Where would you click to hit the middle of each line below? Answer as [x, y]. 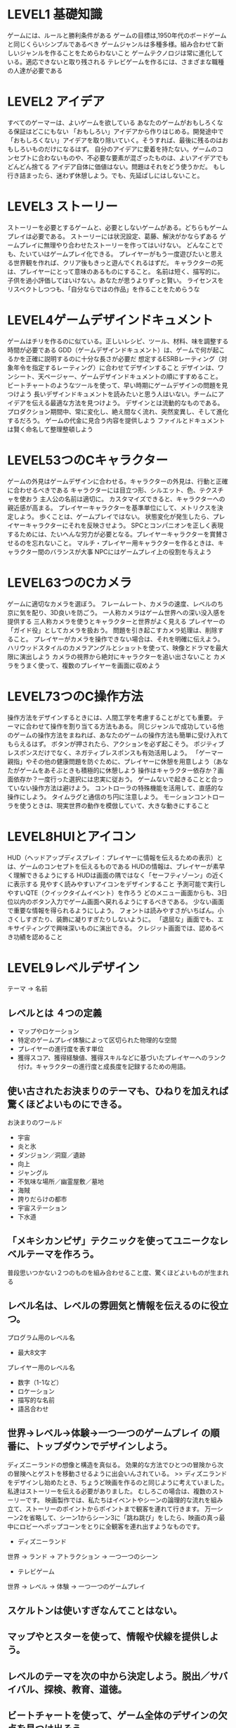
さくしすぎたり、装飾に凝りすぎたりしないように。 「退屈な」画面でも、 [112, 919]
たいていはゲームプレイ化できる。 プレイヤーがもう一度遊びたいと [115, 254]
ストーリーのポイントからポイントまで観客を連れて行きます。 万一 [122, 1509]
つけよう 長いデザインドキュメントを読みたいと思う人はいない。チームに [113, 394]
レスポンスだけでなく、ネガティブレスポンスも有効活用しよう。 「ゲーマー [115, 752]
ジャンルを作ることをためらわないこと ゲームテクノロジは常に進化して [121, 53]
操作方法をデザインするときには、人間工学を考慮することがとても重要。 [112, 717]
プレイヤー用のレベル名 [41, 1367]
